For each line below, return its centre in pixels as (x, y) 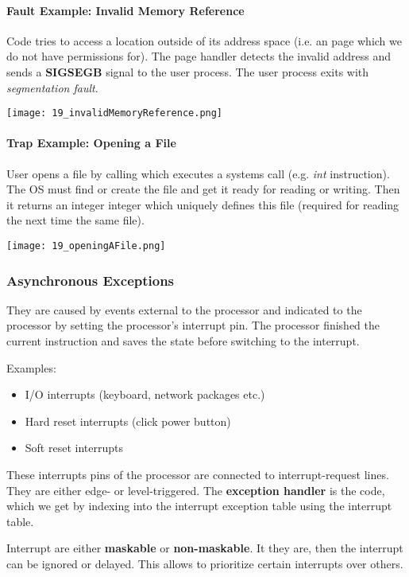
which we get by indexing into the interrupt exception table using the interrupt (199, 506)
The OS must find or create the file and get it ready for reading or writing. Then (203, 189)
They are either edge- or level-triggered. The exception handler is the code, (196, 490)
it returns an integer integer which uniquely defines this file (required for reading (203, 204)
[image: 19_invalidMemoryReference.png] (115, 113)
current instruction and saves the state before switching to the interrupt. (183, 341)
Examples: (31, 367)
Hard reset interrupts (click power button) (128, 421)
